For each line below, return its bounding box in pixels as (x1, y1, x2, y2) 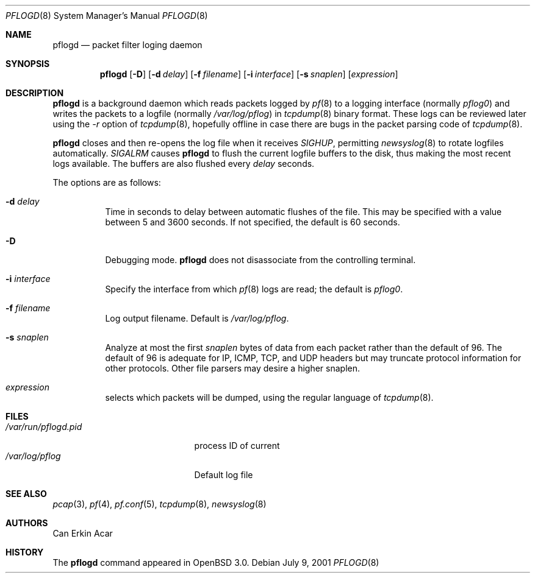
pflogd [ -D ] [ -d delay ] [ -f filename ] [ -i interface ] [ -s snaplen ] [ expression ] (99, 69, 398, 79)
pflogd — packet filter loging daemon (52, 40, 203, 50)
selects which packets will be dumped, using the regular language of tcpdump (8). (105, 392, 434, 403)
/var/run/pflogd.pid (5, 421, 82, 432)
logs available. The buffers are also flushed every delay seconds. (52, 158, 315, 169)
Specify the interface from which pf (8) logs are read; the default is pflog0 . (105, 284, 403, 294)
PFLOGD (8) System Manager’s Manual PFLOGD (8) (5, 10, 208, 21)
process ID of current (194, 440, 280, 451)
